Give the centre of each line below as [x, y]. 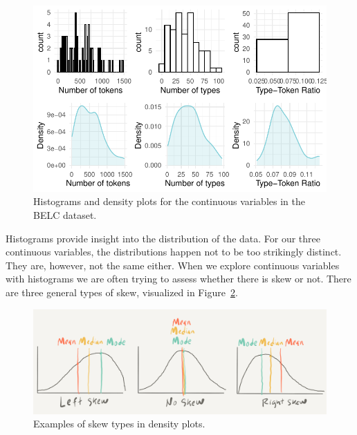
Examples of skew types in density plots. [119, 424]
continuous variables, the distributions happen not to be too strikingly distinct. [174, 252]
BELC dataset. [65, 215]
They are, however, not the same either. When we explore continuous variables [173, 265]
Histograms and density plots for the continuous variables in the [169, 201]
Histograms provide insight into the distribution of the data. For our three [163, 238]
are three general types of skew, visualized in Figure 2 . [122, 292]
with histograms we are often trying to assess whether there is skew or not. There [178, 279]
